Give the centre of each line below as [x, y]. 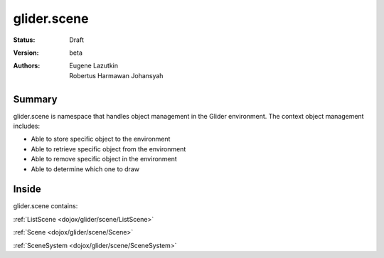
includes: [27, 126]
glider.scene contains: [46, 206]
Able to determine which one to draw [85, 169]
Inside [27, 189]
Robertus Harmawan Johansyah [116, 75]
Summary [35, 99]
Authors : [27, 66]
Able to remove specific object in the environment [104, 159]
